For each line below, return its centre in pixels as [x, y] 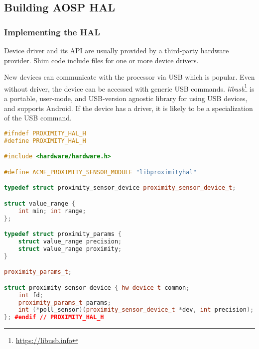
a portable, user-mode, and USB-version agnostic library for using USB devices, [126, 98]
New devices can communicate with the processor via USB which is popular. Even [129, 77]
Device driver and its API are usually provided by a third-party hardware [117, 50]
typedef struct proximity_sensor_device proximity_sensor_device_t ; [120, 188]
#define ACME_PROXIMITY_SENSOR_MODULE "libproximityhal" [100, 172]
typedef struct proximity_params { [63, 234]
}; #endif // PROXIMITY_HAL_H [54, 317]
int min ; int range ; [52, 211]
